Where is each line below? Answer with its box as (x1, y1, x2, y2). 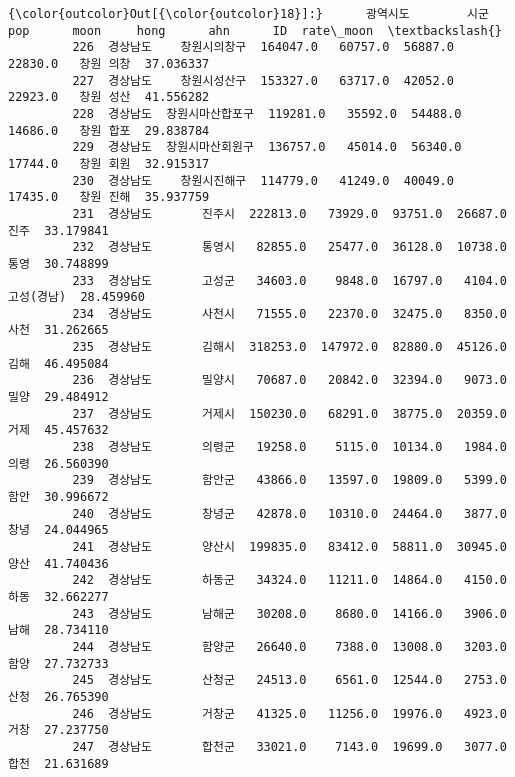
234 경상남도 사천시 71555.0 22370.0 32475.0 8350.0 (72, 306, 507, 321)
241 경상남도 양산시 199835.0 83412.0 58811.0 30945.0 (72, 540, 507, 554)
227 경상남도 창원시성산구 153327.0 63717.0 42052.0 (72, 73, 454, 88)
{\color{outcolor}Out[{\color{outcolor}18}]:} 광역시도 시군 (8, 7, 489, 21)
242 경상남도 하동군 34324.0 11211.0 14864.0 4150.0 (72, 573, 507, 588)
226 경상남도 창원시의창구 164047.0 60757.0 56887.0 (72, 40, 454, 55)
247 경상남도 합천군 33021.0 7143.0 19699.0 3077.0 (72, 739, 507, 754)
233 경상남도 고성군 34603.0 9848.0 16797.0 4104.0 (72, 273, 507, 288)
